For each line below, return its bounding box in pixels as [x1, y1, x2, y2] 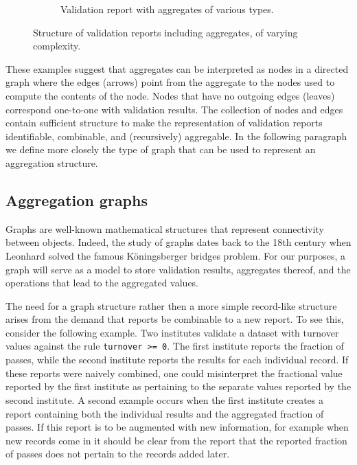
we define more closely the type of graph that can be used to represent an [5, 142, 316, 157]
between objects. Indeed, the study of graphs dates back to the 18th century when [5, 235, 352, 249]
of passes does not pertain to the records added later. [5, 446, 230, 461]
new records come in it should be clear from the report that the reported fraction [5, 433, 347, 447]
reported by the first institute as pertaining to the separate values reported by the [5, 379, 352, 394]
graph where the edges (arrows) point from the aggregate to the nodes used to [5, 75, 335, 89]
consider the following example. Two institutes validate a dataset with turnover [5, 325, 339, 339]
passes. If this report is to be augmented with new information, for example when [5, 420, 349, 434]
